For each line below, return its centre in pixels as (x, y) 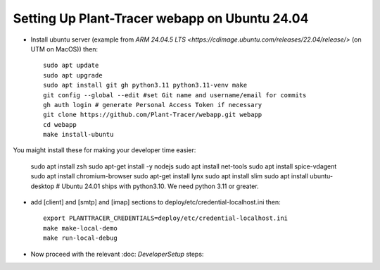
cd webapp (60, 124)
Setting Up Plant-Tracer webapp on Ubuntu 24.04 (161, 18)
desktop (43, 186)
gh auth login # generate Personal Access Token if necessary (153, 105)
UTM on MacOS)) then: (64, 49)
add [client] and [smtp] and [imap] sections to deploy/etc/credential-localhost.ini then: (156, 202)
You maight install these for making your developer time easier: (104, 150)
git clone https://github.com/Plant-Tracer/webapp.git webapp (153, 115)
